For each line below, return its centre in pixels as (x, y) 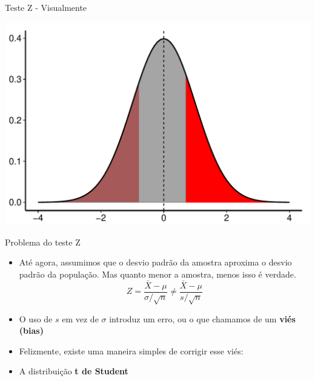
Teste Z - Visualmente (46, 7)
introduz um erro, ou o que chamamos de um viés (202, 318)
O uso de (36, 318)
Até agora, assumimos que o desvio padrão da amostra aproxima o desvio (155, 262)
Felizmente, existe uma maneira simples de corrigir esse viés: (131, 350)
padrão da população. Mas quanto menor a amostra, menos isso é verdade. (157, 274)
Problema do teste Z (43, 242)
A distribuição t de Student (74, 371)
